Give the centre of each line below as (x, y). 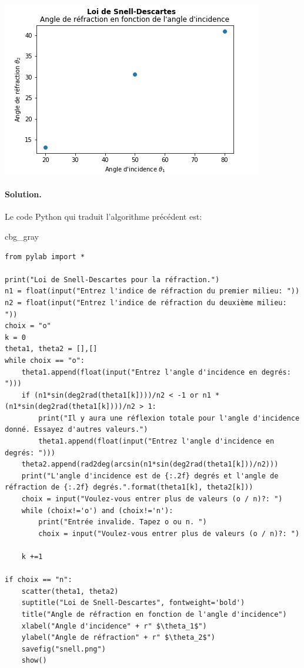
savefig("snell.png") (64, 649)
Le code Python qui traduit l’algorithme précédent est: (103, 216)
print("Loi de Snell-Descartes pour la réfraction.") (112, 280)
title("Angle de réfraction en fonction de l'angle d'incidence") (154, 614)
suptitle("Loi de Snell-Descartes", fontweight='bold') (133, 603)
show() (34, 661)
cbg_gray (22, 236)
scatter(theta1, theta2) (70, 591)
